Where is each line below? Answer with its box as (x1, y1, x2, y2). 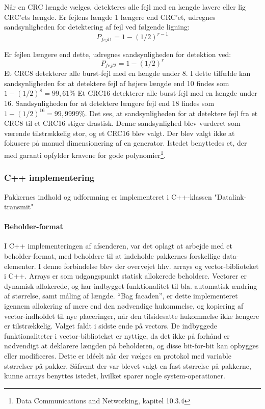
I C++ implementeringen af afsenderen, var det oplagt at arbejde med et (4, 240, 232, 251)
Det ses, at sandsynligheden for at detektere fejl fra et (89, 107, 258, 118)
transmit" (4, 201, 34, 212)
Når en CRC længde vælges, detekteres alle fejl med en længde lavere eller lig (4, 2, 246, 12)
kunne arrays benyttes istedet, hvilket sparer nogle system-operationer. (4, 370, 225, 381)
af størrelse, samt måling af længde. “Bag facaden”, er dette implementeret (4, 290, 238, 301)
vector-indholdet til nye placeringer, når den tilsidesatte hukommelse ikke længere (4, 310, 259, 321)
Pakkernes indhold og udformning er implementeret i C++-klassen (4, 191, 212, 202)
